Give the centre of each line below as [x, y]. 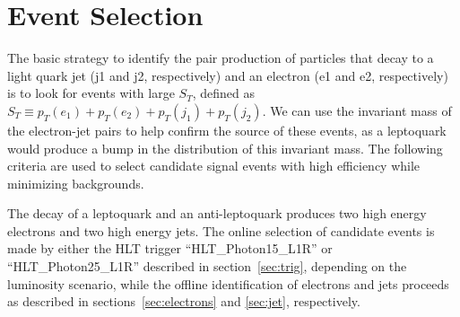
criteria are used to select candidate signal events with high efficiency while [214, 166]
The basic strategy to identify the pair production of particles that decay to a [221, 58]
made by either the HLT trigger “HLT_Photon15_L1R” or [170, 248]
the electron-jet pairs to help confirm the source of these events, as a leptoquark [227, 130]
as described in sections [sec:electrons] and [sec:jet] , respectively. [184, 301]
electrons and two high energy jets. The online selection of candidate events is [221, 230]
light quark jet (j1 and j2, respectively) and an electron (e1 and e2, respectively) [228, 75]
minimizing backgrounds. [76, 183]
